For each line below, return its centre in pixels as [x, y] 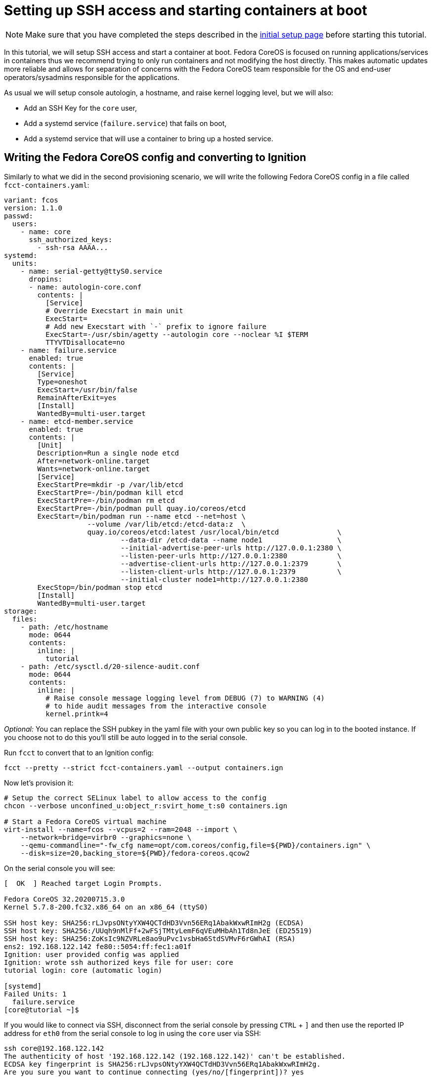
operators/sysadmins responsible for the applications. [92, 77]
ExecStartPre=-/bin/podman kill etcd [110, 492]
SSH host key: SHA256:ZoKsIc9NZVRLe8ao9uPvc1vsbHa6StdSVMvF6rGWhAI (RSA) [150, 938]
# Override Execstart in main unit [114, 311]
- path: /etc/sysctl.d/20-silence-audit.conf [110, 666]
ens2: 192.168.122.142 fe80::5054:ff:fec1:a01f [98, 946]
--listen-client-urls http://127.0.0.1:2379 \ [231, 571]
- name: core [45, 231]
